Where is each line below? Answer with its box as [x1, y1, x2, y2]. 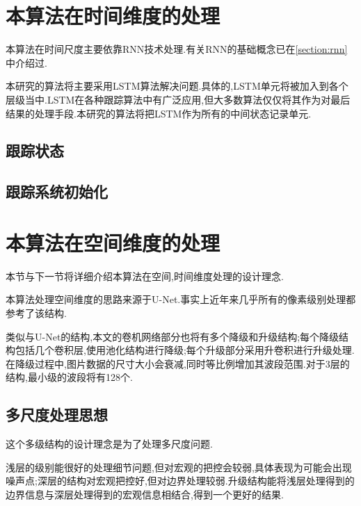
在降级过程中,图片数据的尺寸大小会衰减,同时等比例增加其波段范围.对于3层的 [6, 356, 350, 370]
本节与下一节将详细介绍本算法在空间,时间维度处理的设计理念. [6, 268, 284, 283]
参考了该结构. [6, 305, 67, 320]
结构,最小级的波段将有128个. [6, 370, 133, 384]
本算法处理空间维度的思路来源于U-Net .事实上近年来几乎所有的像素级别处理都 [6, 292, 356, 307]
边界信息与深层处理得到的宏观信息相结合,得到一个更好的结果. [6, 487, 284, 501]
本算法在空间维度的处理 [6, 228, 220, 256]
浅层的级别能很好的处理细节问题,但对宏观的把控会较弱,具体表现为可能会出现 [6, 459, 352, 474]
